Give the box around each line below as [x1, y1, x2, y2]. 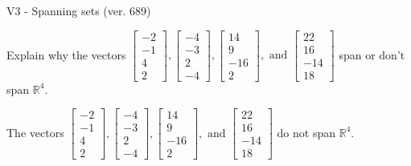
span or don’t [339, 46, 405, 63]
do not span [277, 123, 336, 140]
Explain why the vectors [6, 46, 126, 63]
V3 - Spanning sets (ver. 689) [6, 2, 151, 18]
